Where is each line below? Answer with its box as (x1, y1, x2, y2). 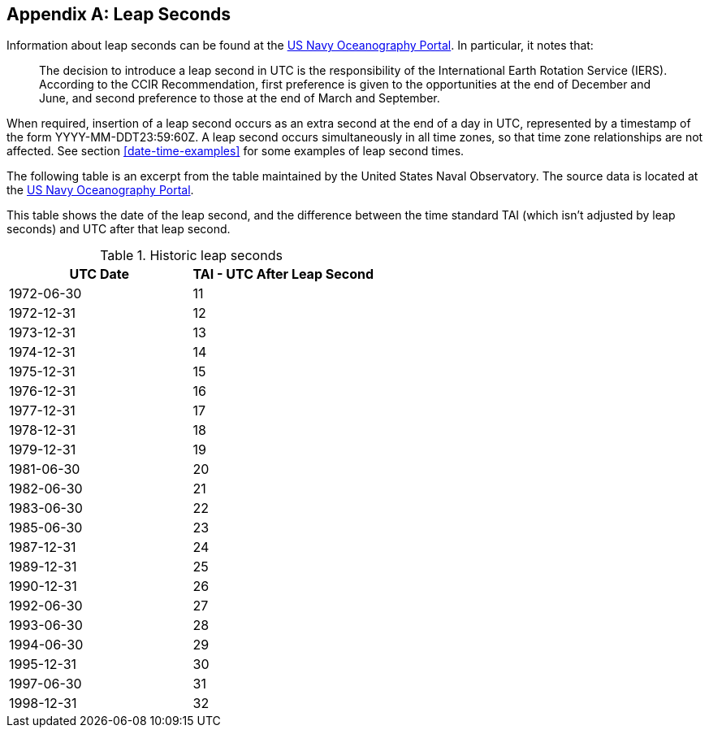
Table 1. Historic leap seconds (100, 247, 283, 264)
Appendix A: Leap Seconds (6, 4, 231, 24)
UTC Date (69, 266, 130, 283)
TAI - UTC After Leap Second (192, 266, 374, 283)
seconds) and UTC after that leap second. (6, 222, 231, 237)
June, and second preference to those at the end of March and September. (39, 91, 440, 106)
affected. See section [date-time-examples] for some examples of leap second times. (6, 144, 465, 159)
